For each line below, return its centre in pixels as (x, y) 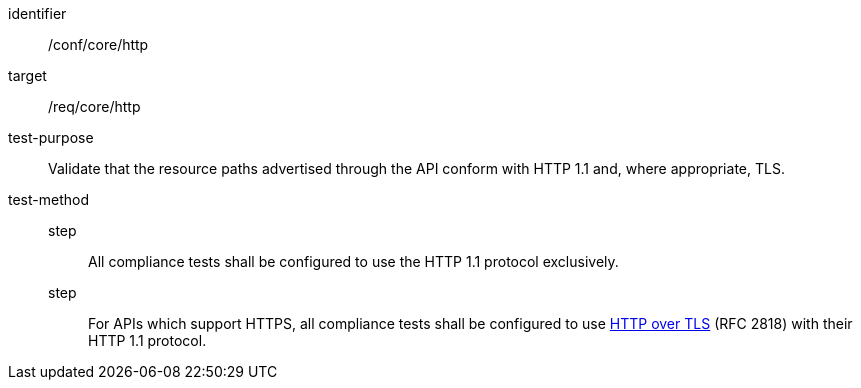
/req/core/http (94, 106)
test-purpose (51, 137)
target (27, 75)
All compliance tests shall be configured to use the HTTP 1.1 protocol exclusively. (353, 261)
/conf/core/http (98, 44)
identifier (37, 13)
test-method (48, 199)
